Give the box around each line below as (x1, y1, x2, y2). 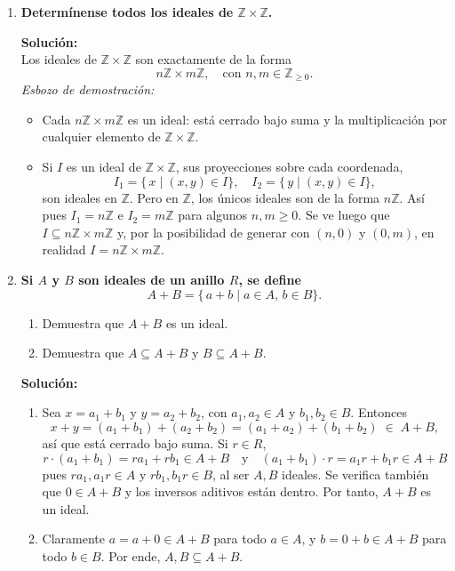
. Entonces (350, 403, 408, 422)
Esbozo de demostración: (20, 80, 155, 99)
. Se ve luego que (298, 205, 390, 224)
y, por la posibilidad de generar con (117, 222, 310, 241)
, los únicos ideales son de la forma (190, 188, 380, 206)
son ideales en (42, 188, 117, 206)
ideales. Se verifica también (282, 464, 429, 483)
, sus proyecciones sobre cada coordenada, (175, 157, 403, 176)
